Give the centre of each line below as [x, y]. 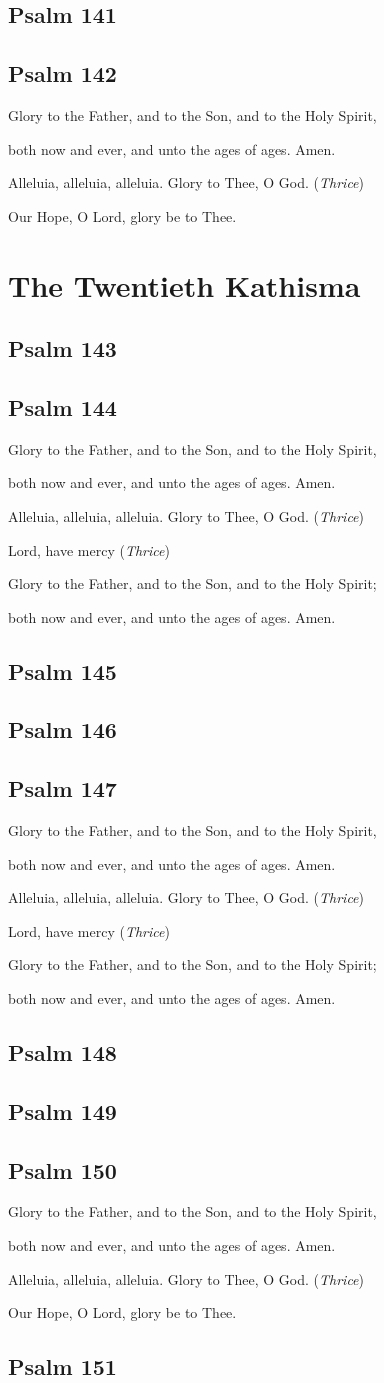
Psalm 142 [62, 73]
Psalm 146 [62, 729]
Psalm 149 [62, 1110]
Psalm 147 [62, 788]
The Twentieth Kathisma [184, 284]
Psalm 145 [62, 670]
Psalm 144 [62, 406]
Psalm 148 [62, 1052]
